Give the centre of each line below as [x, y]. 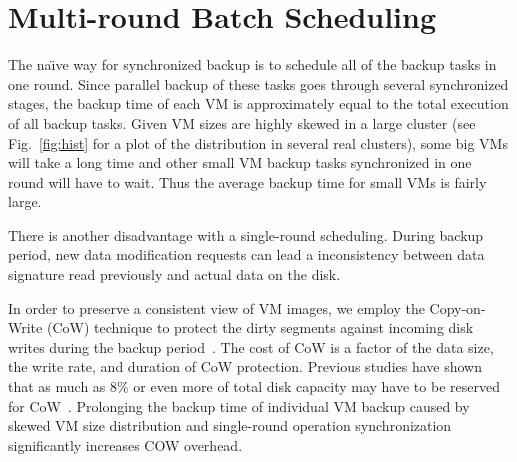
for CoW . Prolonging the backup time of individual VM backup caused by [239, 405]
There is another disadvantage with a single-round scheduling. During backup [246, 234]
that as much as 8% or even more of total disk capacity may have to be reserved [254, 386]
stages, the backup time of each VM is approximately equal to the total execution [258, 103]
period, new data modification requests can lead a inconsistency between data [246, 254]
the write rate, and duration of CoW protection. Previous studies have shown [245, 366]
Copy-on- [457, 307]
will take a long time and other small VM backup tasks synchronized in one [240, 162]
